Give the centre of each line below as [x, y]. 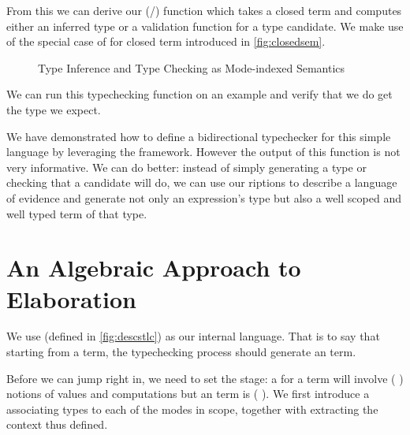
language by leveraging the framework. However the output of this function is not [203, 152]
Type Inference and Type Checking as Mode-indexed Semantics [192, 67]
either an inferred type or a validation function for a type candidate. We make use [205, 26]
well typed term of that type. [77, 213]
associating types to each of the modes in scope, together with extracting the [192, 409]
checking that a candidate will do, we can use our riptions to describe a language [202, 182]
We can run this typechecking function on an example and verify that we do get [199, 94]
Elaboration [72, 298]
